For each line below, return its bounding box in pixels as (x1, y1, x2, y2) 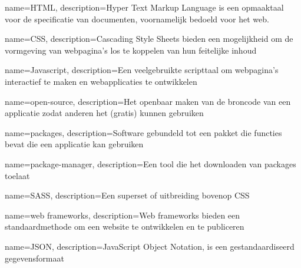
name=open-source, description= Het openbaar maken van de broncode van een (5, 95, 291, 107)
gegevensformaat (5, 252, 64, 264)
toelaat (5, 169, 30, 181)
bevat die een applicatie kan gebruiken (5, 138, 144, 150)
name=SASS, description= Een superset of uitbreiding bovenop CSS (5, 189, 250, 201)
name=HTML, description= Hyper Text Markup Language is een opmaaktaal (5, 1, 284, 13)
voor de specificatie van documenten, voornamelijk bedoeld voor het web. (5, 12, 269, 25)
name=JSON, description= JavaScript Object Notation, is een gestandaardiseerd (5, 240, 295, 252)
